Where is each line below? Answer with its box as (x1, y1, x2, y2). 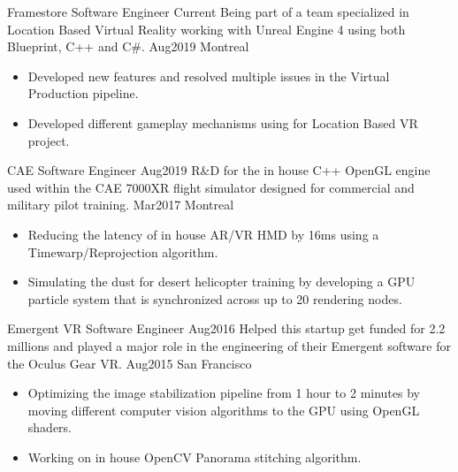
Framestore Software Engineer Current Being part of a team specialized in (7, 3, 409, 20)
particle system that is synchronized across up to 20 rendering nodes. (27, 289, 402, 308)
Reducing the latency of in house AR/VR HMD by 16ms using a (27, 225, 379, 243)
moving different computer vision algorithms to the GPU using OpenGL (27, 400, 420, 419)
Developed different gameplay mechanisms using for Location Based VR (27, 113, 418, 132)
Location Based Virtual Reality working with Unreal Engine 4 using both (7, 19, 406, 38)
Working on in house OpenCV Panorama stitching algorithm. (27, 447, 362, 466)
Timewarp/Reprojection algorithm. (27, 242, 218, 261)
